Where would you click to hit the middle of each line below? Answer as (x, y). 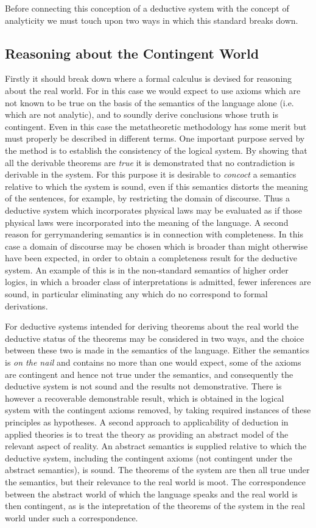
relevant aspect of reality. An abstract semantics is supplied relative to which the (156, 446)
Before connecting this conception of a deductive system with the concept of (147, 8)
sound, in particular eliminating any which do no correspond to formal (136, 294)
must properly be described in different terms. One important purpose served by (155, 138)
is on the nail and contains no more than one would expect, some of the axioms (153, 362)
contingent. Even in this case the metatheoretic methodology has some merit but (156, 126)
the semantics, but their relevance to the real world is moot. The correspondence (155, 481)
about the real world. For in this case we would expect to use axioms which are (153, 90)
